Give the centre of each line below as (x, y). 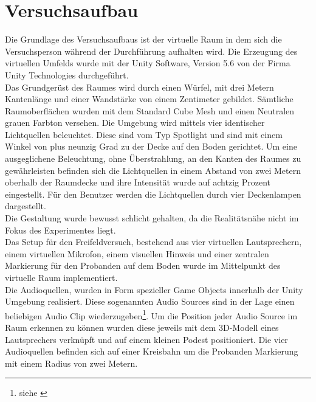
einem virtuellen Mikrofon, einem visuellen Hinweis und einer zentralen (137, 253)
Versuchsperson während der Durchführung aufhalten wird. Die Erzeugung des (151, 51)
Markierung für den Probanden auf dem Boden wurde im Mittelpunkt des (143, 265)
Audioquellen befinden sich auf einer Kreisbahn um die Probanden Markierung (152, 351)
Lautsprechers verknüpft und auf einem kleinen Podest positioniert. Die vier (146, 339)
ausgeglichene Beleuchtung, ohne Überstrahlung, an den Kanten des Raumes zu (153, 158)
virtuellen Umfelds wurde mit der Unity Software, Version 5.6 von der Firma (148, 63)
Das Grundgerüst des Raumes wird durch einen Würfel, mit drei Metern (139, 87)
